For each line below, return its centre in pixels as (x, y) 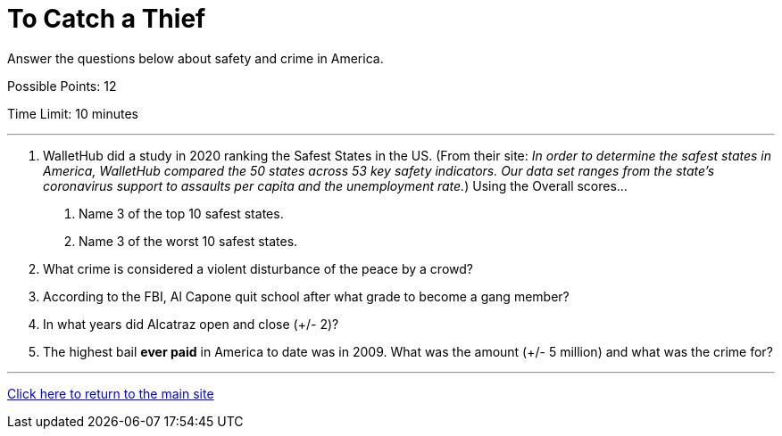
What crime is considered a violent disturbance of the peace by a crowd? (258, 268)
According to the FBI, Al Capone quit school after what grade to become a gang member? (306, 296)
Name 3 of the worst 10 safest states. (188, 241)
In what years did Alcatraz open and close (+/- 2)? (191, 324)
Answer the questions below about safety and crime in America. (195, 58)
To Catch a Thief (107, 19)
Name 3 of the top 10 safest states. (181, 213)
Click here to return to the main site (111, 393)
